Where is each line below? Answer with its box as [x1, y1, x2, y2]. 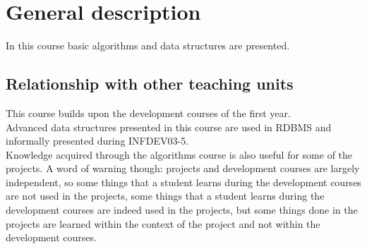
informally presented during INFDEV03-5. [6, 133, 189, 148]
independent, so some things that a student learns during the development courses [6, 174, 361, 189]
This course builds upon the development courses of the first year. [6, 105, 291, 120]
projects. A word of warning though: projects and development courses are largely [6, 161, 360, 176]
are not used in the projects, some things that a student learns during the [6, 188, 325, 203]
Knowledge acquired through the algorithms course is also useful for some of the [6, 147, 353, 162]
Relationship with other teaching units [6, 73, 294, 95]
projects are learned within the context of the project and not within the [6, 216, 320, 231]
